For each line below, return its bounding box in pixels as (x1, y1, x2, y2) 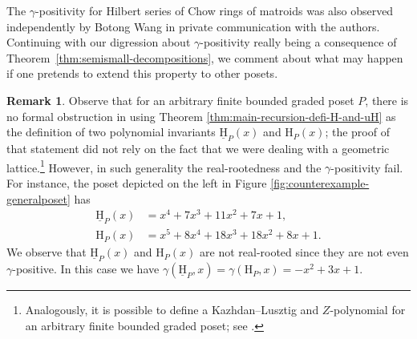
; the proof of (325, 123, 390, 140)
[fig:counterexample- (270, 175, 370, 192)
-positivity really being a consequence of (200, 34, 397, 50)
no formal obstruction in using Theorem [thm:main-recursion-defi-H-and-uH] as (6, 107, 396, 124)
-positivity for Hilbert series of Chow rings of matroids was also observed (35, 2, 394, 18)
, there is (365, 91, 409, 108)
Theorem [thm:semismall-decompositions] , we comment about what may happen (6, 49, 403, 66)
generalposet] (6, 190, 71, 207)
